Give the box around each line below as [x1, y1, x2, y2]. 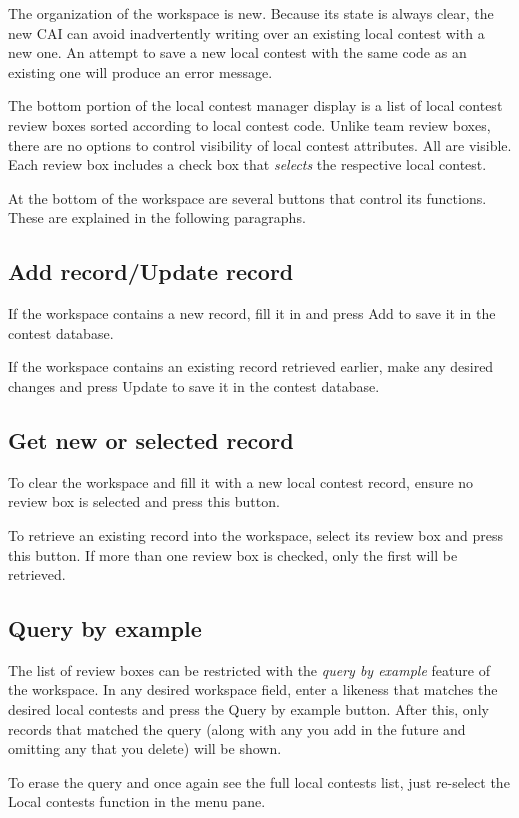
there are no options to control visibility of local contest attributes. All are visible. [8, 134, 512, 155]
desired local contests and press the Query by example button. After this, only [8, 699, 489, 720]
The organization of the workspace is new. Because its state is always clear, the [8, 3, 494, 23]
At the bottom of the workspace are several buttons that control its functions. [8, 187, 487, 208]
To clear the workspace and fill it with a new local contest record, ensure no [8, 471, 474, 492]
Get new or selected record [8, 424, 294, 455]
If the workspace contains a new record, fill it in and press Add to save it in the [8, 303, 496, 324]
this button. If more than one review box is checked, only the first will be [8, 544, 458, 565]
